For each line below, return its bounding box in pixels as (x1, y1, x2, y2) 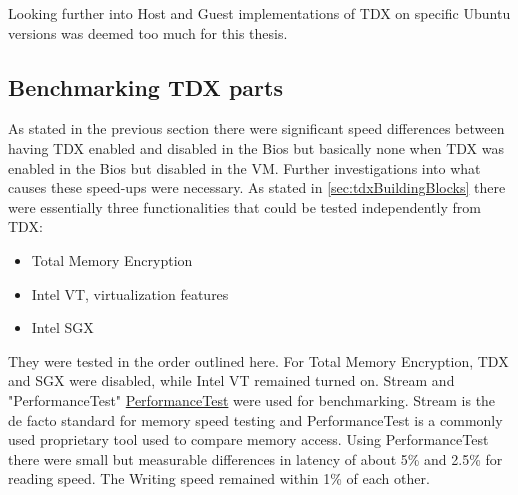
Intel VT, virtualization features (31, 283, 229, 304)
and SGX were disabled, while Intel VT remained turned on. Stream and (8, 370, 455, 391)
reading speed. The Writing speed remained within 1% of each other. (8, 468, 430, 489)
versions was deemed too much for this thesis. (8, 22, 288, 43)
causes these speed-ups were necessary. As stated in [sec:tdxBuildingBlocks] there (8, 177, 506, 198)
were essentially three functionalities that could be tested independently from (8, 196, 481, 217)
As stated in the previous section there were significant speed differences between (8, 118, 505, 139)
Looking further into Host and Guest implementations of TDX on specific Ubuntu (8, 3, 511, 23)
